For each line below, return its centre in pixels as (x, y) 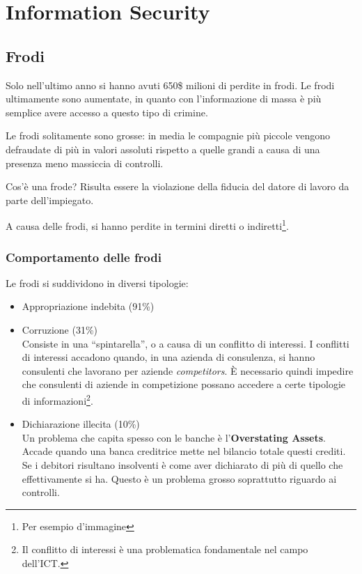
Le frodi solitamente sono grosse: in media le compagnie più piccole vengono (168, 135)
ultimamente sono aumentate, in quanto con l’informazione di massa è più (164, 99)
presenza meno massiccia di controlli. (85, 163)
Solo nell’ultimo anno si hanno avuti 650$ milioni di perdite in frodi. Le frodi (170, 85)
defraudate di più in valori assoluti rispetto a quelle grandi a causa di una (163, 149)
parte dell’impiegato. (50, 200)
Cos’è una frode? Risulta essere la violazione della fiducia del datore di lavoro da (178, 186)
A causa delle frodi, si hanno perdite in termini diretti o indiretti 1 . (147, 225)
